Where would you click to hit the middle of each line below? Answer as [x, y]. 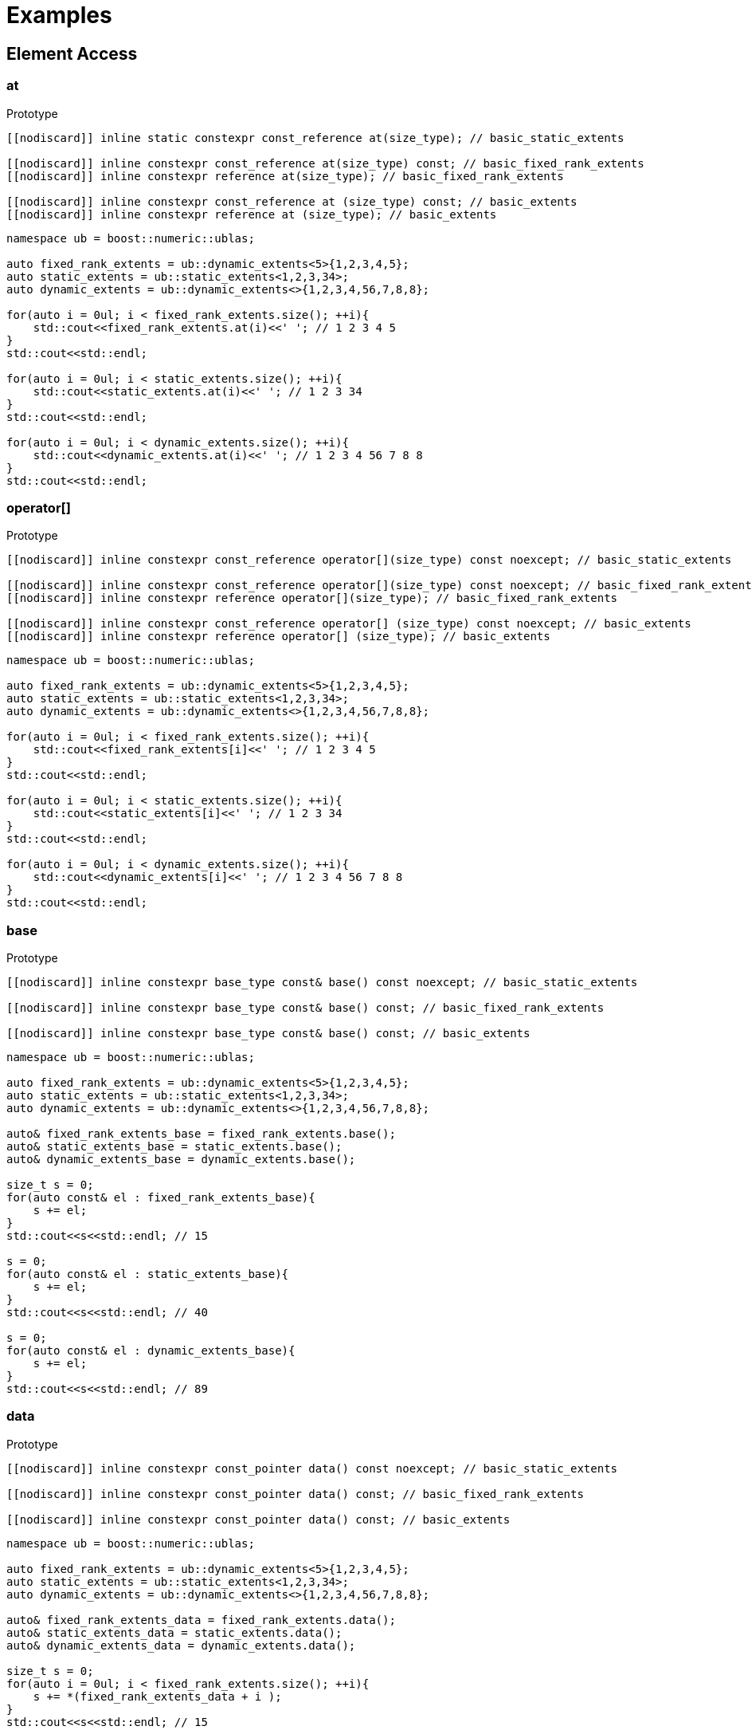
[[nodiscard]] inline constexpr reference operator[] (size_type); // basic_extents [278, 637]
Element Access [72, 53]
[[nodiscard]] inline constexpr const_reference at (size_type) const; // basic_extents [292, 201]
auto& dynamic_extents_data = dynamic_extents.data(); [181, 1645]
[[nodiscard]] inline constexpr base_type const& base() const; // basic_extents [268, 1034]
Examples [59, 15]
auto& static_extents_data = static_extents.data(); [174, 1632]
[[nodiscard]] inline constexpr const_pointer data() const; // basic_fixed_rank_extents [295, 1494]
